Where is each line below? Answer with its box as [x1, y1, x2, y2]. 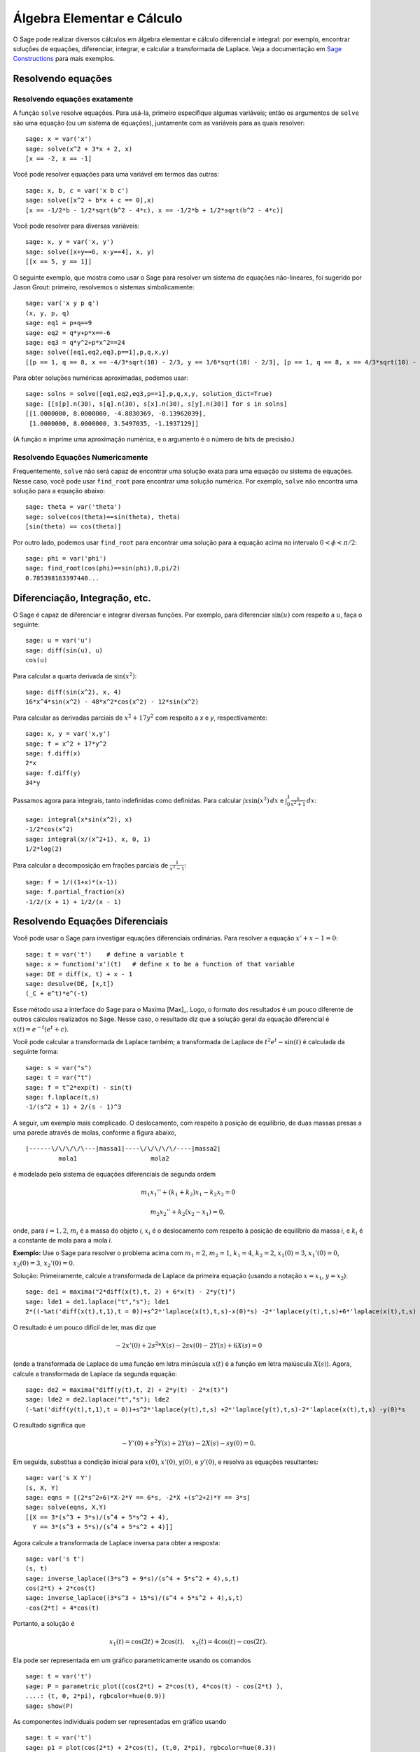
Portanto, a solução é [13, 1620, 75, 1628]
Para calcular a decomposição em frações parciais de [13, 861, 169, 869]
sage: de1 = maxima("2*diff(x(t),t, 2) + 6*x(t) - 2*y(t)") [25, 1288, 236, 1296]
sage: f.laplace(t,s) [25, 1093, 99, 1101]
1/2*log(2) [25, 845, 63, 853]
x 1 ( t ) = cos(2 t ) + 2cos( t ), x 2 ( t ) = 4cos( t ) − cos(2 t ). [108, 1638, 267, 1648]
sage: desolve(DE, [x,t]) [25, 980, 115, 987]
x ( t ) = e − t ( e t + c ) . [13, 1024, 69, 1033]
